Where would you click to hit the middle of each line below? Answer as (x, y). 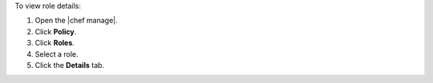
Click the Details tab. (69, 65)
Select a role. (57, 54)
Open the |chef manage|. (76, 21)
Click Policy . (56, 31)
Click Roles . (55, 43)
